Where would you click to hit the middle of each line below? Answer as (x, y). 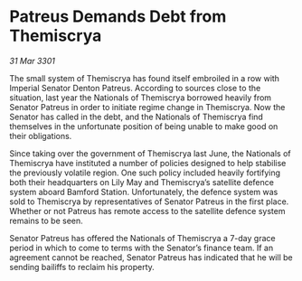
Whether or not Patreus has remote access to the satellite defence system (147, 211)
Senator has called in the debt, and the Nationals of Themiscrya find (137, 117)
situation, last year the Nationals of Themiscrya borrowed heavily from (141, 98)
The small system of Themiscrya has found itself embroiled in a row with (145, 78)
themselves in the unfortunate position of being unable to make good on (144, 126)
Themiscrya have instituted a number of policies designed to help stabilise (148, 163)
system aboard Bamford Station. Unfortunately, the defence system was (144, 192)
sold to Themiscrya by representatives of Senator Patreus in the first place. (149, 201)
